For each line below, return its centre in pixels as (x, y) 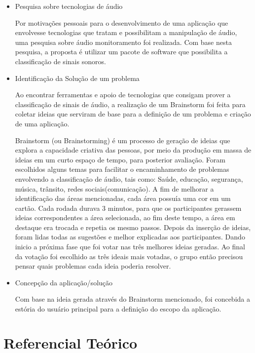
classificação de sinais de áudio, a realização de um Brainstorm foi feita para (130, 104)
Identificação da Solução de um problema (77, 78)
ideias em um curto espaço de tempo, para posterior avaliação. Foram (120, 159)
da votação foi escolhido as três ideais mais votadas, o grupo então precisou (129, 256)
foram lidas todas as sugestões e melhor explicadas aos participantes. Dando (130, 237)
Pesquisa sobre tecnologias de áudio (69, 6)
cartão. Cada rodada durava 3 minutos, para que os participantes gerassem (128, 208)
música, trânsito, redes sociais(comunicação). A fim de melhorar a (114, 188)
